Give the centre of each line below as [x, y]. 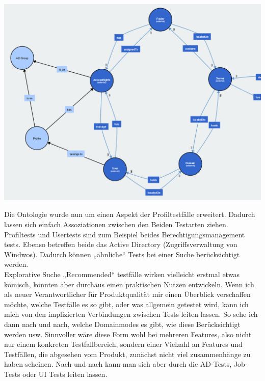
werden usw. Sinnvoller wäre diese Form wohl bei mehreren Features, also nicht [128, 334]
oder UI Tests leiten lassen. [65, 374]
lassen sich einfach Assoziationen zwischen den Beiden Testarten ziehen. [116, 224]
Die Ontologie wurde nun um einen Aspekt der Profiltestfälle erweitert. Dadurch [130, 214]
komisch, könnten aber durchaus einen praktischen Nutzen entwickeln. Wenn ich [129, 284]
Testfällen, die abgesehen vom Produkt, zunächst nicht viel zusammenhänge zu [127, 354]
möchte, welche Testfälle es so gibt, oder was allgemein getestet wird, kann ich [126, 304]
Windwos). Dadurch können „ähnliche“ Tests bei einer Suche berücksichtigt [122, 254]
